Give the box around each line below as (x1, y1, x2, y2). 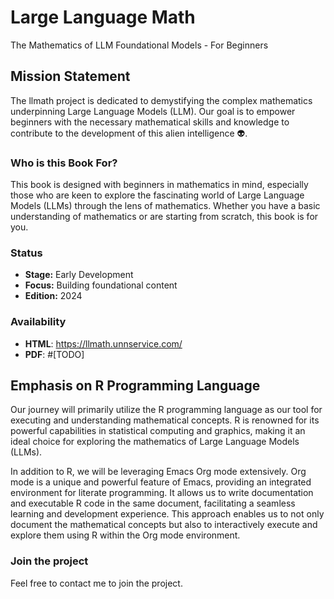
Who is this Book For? (10, 156, 118, 170)
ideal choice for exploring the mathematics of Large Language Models (10, 436, 300, 448)
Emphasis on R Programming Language (10, 377, 261, 395)
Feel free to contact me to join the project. (10, 577, 183, 589)
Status (10, 246, 43, 260)
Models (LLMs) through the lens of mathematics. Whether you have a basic (10, 200, 321, 212)
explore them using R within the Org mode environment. (10, 529, 241, 541)
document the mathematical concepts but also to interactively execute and (10, 519, 318, 531)
